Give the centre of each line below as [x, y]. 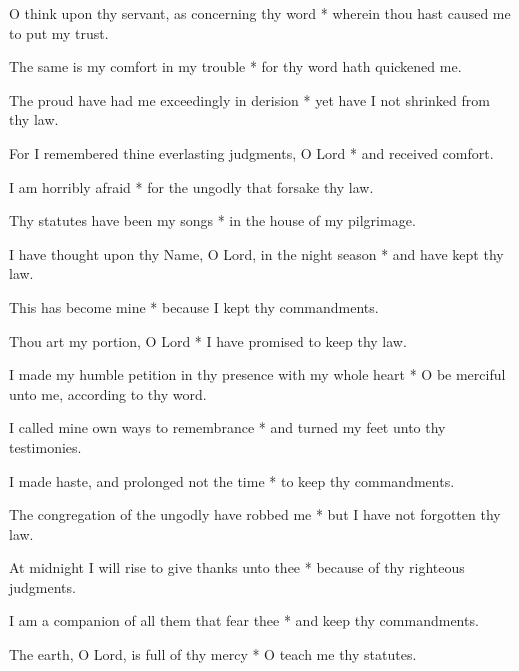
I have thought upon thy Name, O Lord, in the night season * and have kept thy [256, 253]
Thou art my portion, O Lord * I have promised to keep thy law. [208, 340]
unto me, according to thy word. [108, 393]
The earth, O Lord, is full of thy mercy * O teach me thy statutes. [213, 654]
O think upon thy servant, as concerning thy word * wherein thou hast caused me [260, 13]
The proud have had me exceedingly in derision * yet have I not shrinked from [249, 99]
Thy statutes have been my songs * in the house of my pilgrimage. [212, 220]
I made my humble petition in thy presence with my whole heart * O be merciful [257, 374]
